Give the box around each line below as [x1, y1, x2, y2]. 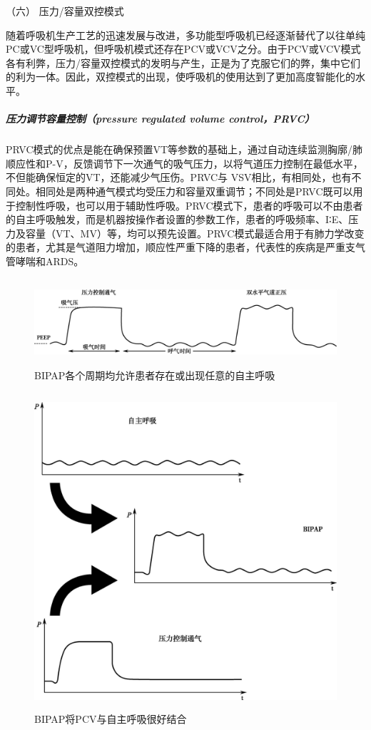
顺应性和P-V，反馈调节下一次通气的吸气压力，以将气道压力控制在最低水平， [6, 155, 363, 170]
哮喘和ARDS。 [15, 253, 84, 268]
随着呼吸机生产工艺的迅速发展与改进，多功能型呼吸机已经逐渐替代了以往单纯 [6, 27, 365, 42]
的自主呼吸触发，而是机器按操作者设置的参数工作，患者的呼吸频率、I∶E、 [6, 212, 349, 227]
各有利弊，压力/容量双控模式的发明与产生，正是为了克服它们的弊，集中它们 [6, 55, 360, 70]
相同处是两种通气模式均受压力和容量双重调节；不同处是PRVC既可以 [35, 183, 353, 198]
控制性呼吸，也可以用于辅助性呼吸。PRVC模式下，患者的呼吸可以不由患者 [15, 197, 363, 212]
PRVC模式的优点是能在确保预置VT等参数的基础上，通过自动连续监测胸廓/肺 [6, 142, 363, 157]
